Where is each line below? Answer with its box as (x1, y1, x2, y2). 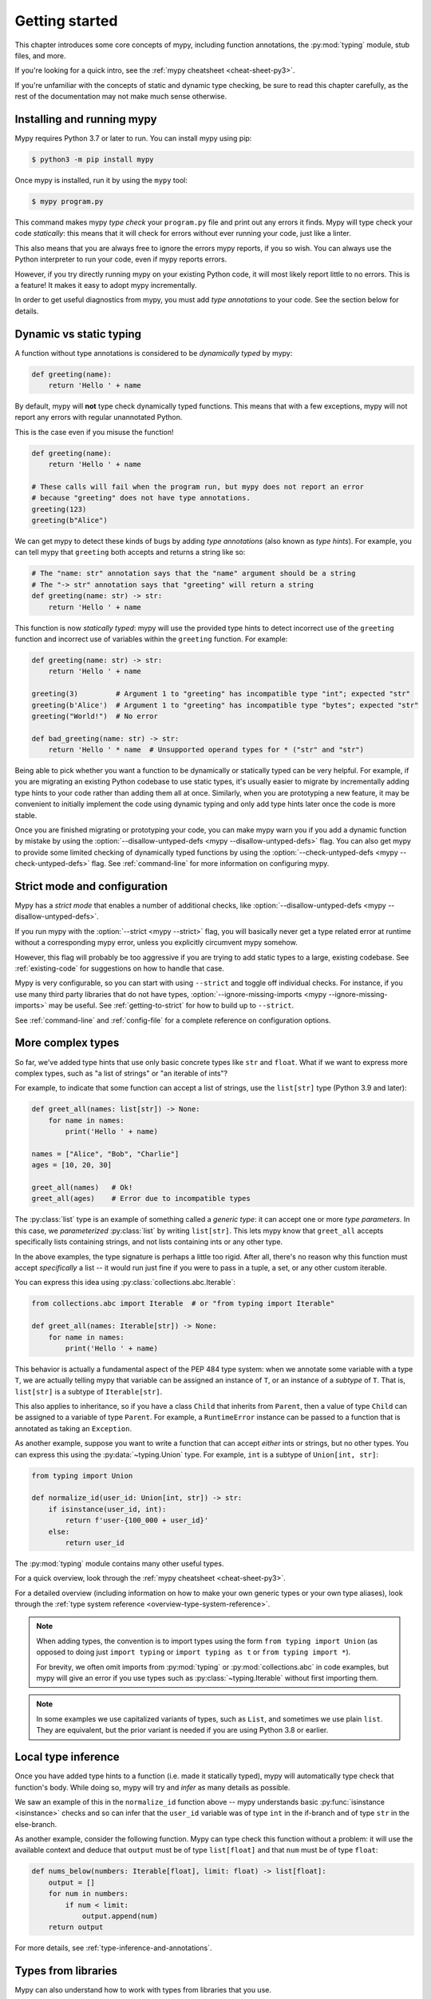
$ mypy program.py (31, 197, 104, 205)
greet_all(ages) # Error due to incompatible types (31, 1194, 251, 1203)
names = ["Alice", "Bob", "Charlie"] (31, 1149, 180, 1159)
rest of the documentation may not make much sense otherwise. (14, 92, 227, 102)
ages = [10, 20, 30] (31, 1160, 112, 1170)
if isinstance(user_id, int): (48, 1504, 167, 1514)
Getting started (14, 12, 118, 30)
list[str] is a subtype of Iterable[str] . (14, 1387, 163, 1396)
